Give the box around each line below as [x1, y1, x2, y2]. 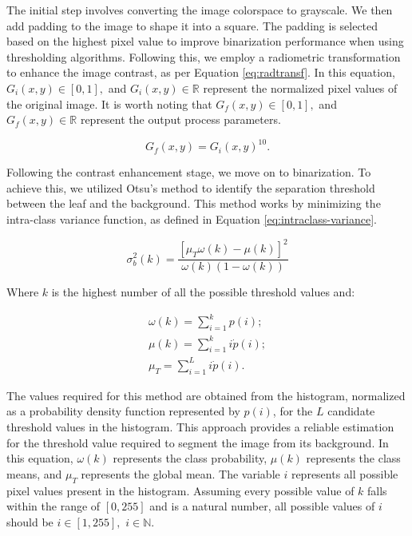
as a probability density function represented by [6, 403, 240, 419]
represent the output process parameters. [80, 111, 281, 128]
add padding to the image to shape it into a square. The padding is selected [6, 17, 378, 34]
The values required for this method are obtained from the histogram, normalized [6, 387, 406, 403]
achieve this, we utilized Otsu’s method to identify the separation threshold [6, 179, 375, 196]
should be [6, 513, 53, 530]
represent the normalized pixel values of [203, 79, 398, 96]
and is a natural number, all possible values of [149, 498, 375, 514]
